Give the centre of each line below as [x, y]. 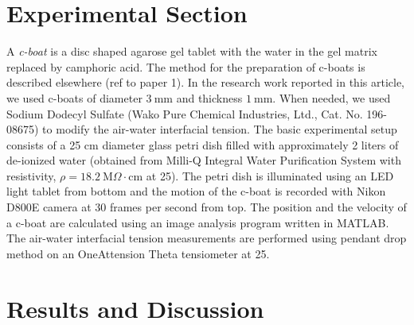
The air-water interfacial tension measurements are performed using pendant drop [207, 238]
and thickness [209, 97]
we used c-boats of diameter [74, 97]
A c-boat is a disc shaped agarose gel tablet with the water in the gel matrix [192, 51]
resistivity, [31, 175]
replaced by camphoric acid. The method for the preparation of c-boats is [186, 66]
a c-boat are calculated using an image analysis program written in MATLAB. [198, 222]
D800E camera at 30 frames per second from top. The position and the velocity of [207, 207]
